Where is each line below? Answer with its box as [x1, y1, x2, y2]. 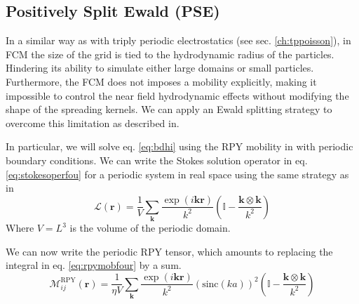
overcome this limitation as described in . [6, 115, 179, 130]
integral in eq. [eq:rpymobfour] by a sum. [6, 258, 182, 272]
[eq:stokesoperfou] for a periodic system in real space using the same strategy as [6, 166, 349, 181]
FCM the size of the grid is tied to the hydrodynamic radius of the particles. [6, 46, 334, 61]
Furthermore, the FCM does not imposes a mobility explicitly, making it [6, 74, 317, 88]
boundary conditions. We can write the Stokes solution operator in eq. [6, 152, 308, 167]
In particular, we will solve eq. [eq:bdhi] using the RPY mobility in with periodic [6, 139, 353, 154]
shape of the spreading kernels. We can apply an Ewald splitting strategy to [6, 102, 332, 117]
